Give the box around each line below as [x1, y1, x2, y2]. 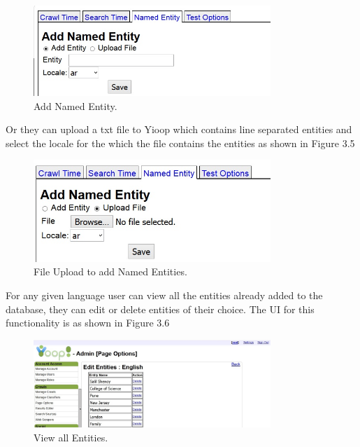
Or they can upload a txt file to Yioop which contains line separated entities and [6, 122, 352, 137]
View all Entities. [34, 429, 108, 444]
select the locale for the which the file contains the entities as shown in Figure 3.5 [6, 135, 355, 150]
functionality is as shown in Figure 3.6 [6, 315, 170, 330]
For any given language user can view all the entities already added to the [6, 287, 323, 302]
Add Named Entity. [34, 98, 117, 113]
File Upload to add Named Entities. [34, 264, 187, 279]
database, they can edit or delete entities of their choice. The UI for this [6, 301, 315, 316]
